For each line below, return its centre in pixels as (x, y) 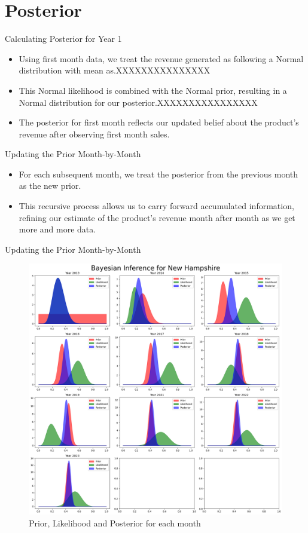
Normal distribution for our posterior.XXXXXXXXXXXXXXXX (138, 102)
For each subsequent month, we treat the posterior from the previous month (158, 174)
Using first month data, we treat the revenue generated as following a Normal (161, 58)
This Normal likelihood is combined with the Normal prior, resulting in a (153, 90)
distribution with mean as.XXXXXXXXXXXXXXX (115, 70)
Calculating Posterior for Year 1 (63, 39)
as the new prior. (50, 186)
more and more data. (57, 229)
